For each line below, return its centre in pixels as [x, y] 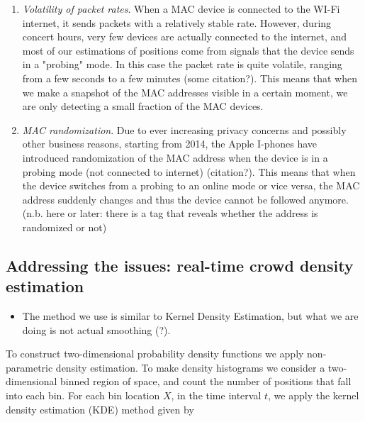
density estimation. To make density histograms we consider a [190, 367]
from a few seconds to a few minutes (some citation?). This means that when [190, 78]
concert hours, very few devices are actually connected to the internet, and [185, 37]
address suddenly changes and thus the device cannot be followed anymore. [185, 199]
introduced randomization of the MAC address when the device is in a [175, 157]
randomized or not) [64, 227]
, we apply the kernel [314, 395]
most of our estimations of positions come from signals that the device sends [188, 50]
